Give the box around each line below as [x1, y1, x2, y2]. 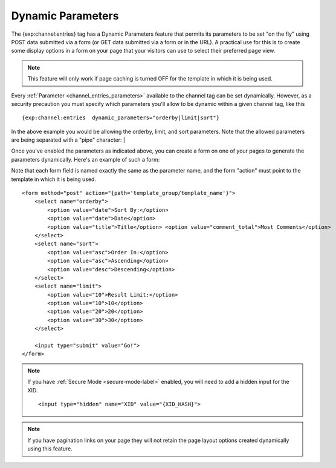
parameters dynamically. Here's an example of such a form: [11, 156, 160, 163]
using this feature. [27, 445, 73, 452]
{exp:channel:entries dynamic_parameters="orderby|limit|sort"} [22, 114, 220, 121]
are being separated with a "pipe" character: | [11, 136, 125, 143]
